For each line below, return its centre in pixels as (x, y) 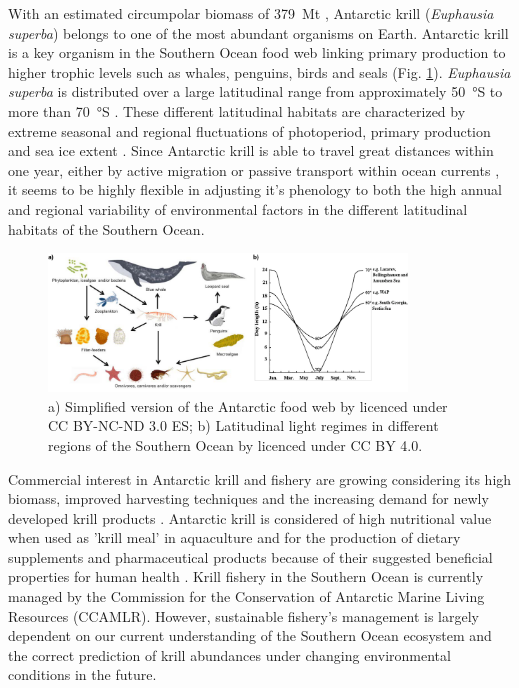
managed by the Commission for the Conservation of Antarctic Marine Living (246, 596)
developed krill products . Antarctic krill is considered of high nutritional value (250, 517)
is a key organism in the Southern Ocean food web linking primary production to (257, 52)
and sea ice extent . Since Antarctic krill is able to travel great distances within (251, 150)
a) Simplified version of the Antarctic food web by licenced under (248, 405)
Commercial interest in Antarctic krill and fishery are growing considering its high (260, 478)
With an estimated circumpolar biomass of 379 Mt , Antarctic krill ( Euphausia (251, 13)
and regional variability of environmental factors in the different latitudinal (238, 208)
